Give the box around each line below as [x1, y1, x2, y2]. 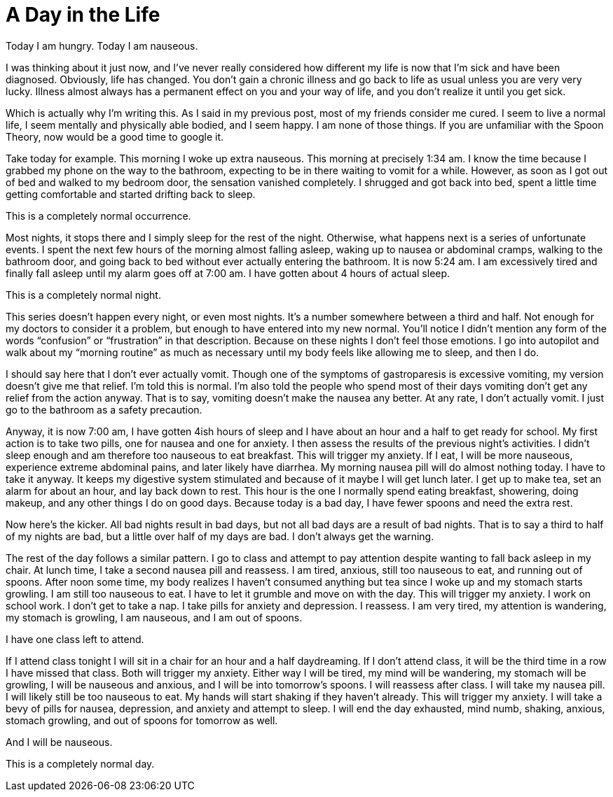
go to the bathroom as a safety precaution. [6, 403, 202, 416]
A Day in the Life [6, 3, 160, 27]
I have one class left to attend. [6, 633, 144, 645]
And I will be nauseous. [6, 735, 113, 748]
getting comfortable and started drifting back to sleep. [6, 188, 256, 200]
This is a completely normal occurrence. [6, 209, 191, 222]
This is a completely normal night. [6, 288, 161, 301]
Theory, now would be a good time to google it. [6, 130, 224, 143]
